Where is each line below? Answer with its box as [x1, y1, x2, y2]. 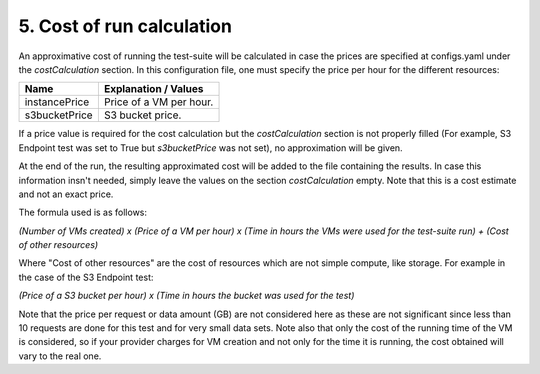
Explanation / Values [103, 82, 204, 96]
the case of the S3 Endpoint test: [18, 271, 154, 283]
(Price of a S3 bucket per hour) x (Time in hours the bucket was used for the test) [18, 290, 355, 302]
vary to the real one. [18, 350, 102, 362]
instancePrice [24, 95, 90, 109]
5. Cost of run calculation [18, 15, 232, 37]
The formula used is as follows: [18, 206, 148, 219]
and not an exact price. [18, 188, 114, 200]
